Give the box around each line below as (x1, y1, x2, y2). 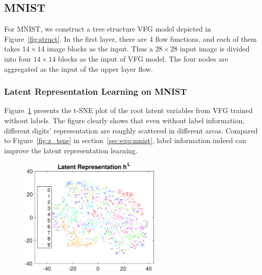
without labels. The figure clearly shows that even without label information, (4, 115, 245, 125)
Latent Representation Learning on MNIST (4, 85, 187, 98)
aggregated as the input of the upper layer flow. (4, 63, 153, 74)
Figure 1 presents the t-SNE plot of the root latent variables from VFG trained (4, 105, 253, 116)
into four (4, 53, 31, 64)
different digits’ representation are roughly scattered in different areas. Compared (4, 125, 258, 135)
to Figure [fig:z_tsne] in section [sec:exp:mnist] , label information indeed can (4, 135, 246, 146)
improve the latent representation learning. (4, 145, 138, 155)
